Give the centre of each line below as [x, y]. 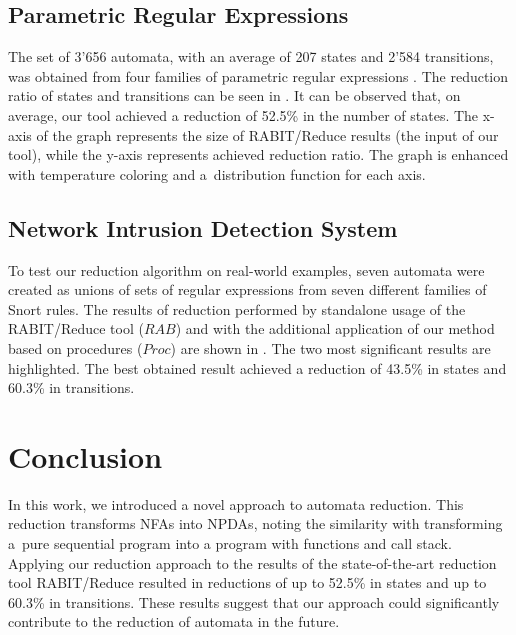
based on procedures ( [75, 347]
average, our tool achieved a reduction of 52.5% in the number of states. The [243, 114]
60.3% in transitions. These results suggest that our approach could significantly [254, 601]
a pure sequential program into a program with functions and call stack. [230, 543]
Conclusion [85, 455]
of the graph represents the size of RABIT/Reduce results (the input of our [267, 134]
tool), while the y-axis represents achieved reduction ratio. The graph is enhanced [258, 154]
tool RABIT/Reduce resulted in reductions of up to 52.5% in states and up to [247, 582]
